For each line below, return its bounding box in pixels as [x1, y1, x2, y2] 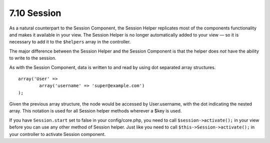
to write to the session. [9, 55, 56, 61]
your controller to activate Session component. [9, 131, 106, 137]
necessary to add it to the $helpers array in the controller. [9, 39, 131, 45]
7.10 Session [9, 7, 61, 18]
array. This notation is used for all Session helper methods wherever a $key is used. [9, 108, 182, 114]
